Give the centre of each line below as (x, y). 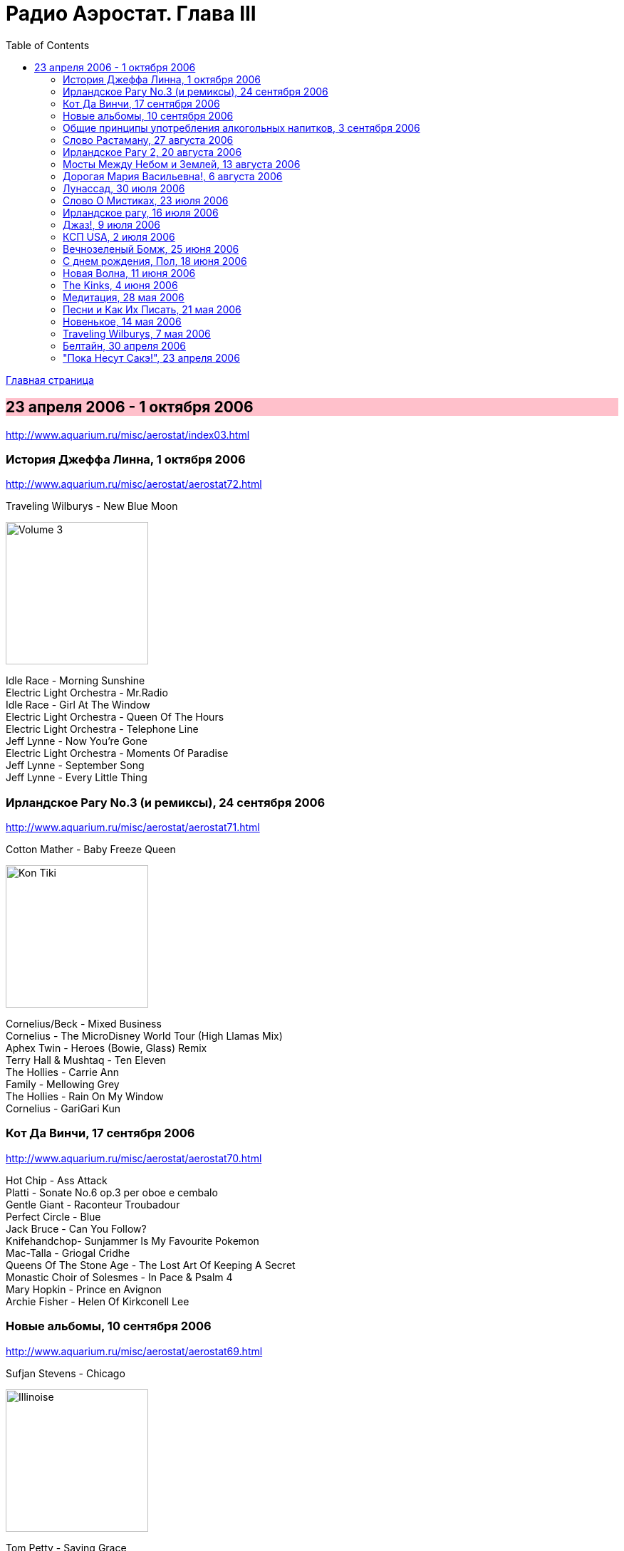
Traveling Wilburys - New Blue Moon (92, 506)
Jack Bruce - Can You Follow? (76, 1228)
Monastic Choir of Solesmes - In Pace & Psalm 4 (119, 1277)
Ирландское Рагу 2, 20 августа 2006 (152, 152)
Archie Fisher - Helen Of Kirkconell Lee (98, 1301)
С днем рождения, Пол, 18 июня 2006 (155, 261)
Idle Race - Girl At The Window (78, 705)
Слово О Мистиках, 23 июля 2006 (146, 200)
